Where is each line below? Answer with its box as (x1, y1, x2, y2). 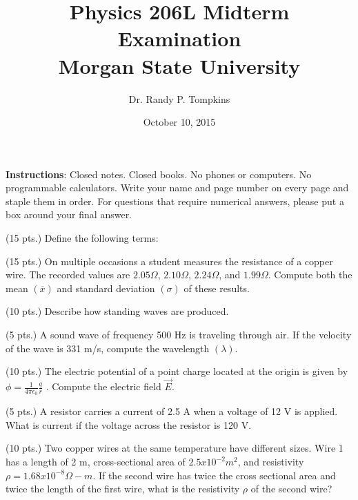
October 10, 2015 (143, 115, 216, 129)
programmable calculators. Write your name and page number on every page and (6, 180, 349, 195)
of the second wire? (250, 481, 332, 496)
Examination (117, 24, 241, 52)
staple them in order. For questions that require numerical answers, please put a (6, 193, 344, 208)
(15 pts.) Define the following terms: (6, 231, 159, 245)
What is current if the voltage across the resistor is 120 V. (6, 417, 252, 432)
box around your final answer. (6, 207, 132, 222)
